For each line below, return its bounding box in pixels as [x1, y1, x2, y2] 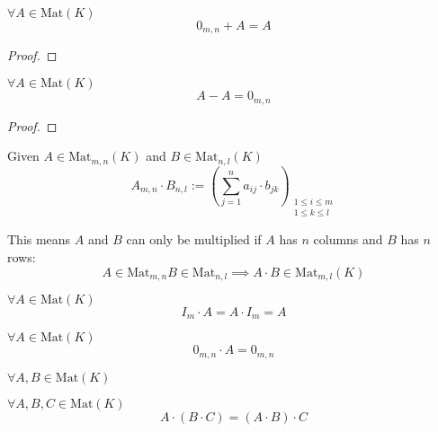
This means [7, 230, 71, 249]
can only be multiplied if [126, 230, 262, 249]
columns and [313, 230, 383, 249]
